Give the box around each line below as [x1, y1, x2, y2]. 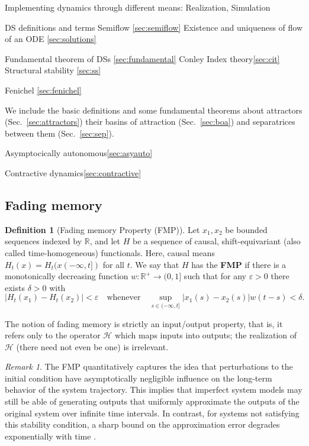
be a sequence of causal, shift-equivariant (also [132, 235, 301, 247]
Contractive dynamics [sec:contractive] [5, 166, 141, 179]
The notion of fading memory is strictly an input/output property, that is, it [5, 317, 283, 329]
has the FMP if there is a [191, 258, 287, 270]
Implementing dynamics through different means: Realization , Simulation [5, 1, 271, 13]
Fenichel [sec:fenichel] [5, 83, 82, 96]
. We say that [130, 258, 179, 270]
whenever [107, 293, 141, 302]
